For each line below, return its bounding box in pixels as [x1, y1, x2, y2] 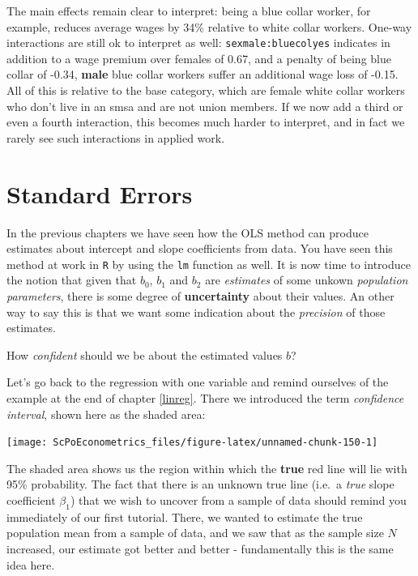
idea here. [6, 556, 55, 573]
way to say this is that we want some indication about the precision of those [6, 303, 386, 320]
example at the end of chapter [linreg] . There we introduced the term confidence [6, 389, 404, 406]
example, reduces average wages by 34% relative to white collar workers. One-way [6, 18, 412, 35]
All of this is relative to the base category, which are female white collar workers [6, 82, 405, 99]
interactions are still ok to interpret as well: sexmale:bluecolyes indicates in [6, 34, 390, 51]
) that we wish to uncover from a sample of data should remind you [70, 491, 407, 508]
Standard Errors [6, 177, 193, 210]
